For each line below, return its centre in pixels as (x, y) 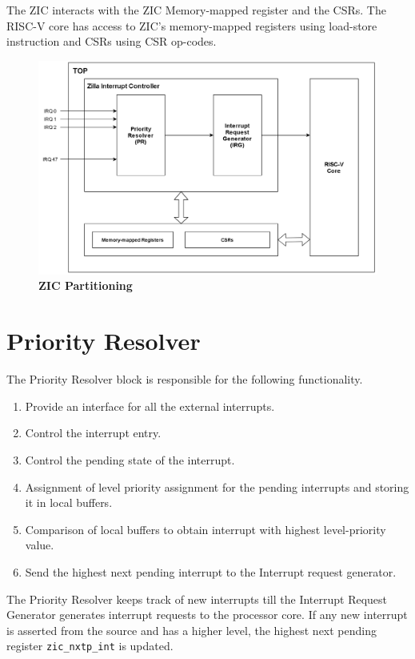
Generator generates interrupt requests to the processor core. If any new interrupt (207, 615)
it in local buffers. (69, 502)
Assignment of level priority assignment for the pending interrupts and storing (217, 486)
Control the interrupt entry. (93, 433)
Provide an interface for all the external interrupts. (150, 406)
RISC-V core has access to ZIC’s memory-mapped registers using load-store (192, 25)
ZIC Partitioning (86, 285)
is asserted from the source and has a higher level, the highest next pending (192, 630)
